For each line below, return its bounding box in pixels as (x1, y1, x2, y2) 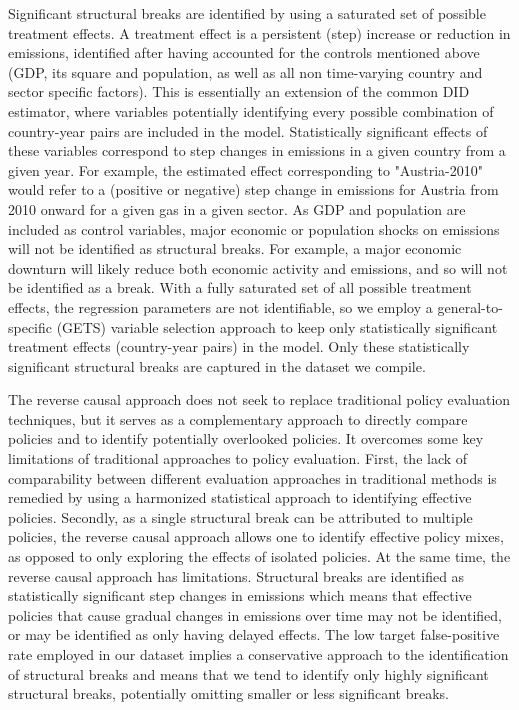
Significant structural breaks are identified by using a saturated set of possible (8, 3, 486, 23)
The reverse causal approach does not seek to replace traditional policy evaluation (8, 389, 511, 410)
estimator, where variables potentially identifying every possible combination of (8, 100, 494, 121)
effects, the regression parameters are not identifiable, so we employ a (8, 296, 433, 317)
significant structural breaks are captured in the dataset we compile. (8, 355, 426, 376)
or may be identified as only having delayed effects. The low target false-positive (8, 624, 500, 645)
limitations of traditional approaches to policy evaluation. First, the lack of (8, 448, 468, 469)
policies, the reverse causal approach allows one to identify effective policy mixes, (8, 526, 504, 547)
